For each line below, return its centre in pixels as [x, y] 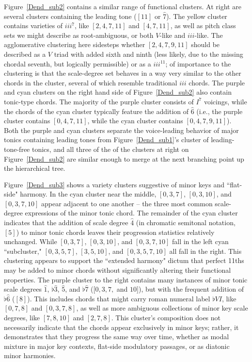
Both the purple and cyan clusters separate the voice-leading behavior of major [121, 130]
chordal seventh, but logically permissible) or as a [78, 63]
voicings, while [225, 101]
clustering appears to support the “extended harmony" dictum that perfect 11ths [124, 260]
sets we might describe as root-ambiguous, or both [79, 35]
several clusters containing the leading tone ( [70, 16]
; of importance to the [198, 63]
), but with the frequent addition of [191, 289]
